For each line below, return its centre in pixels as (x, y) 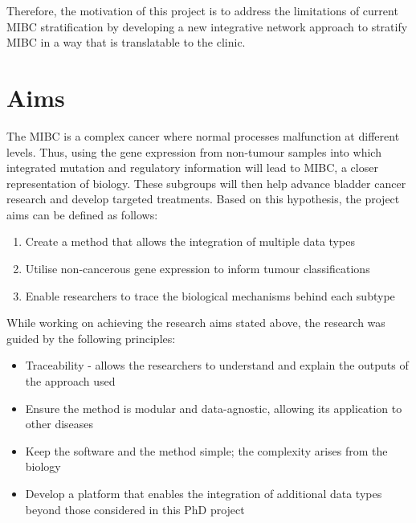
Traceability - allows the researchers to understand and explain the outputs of (217, 365)
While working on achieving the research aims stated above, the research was (196, 323)
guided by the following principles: (91, 338)
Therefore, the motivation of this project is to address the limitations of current (202, 10)
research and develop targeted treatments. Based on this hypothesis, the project (203, 199)
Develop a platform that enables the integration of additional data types (204, 493)
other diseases (59, 424)
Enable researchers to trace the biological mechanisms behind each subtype (210, 295)
